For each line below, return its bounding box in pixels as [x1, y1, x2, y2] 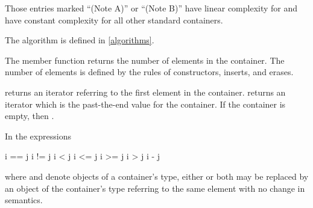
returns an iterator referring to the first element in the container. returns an [5, 85, 286, 98]
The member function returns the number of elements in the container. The [5, 54, 285, 66]
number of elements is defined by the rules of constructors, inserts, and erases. [5, 66, 294, 78]
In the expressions [5, 129, 71, 142]
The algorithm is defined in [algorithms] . [5, 34, 154, 46]
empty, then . [5, 109, 54, 122]
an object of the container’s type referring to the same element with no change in [5, 182, 305, 194]
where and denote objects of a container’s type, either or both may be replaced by [5, 170, 309, 182]
